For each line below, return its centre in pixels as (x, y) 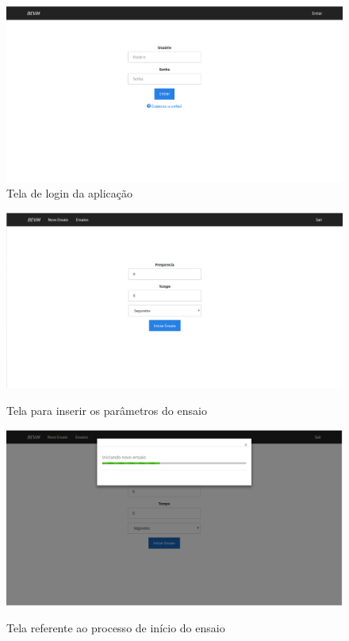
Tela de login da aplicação (70, 193)
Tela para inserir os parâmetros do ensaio (107, 411)
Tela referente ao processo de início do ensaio (116, 628)
